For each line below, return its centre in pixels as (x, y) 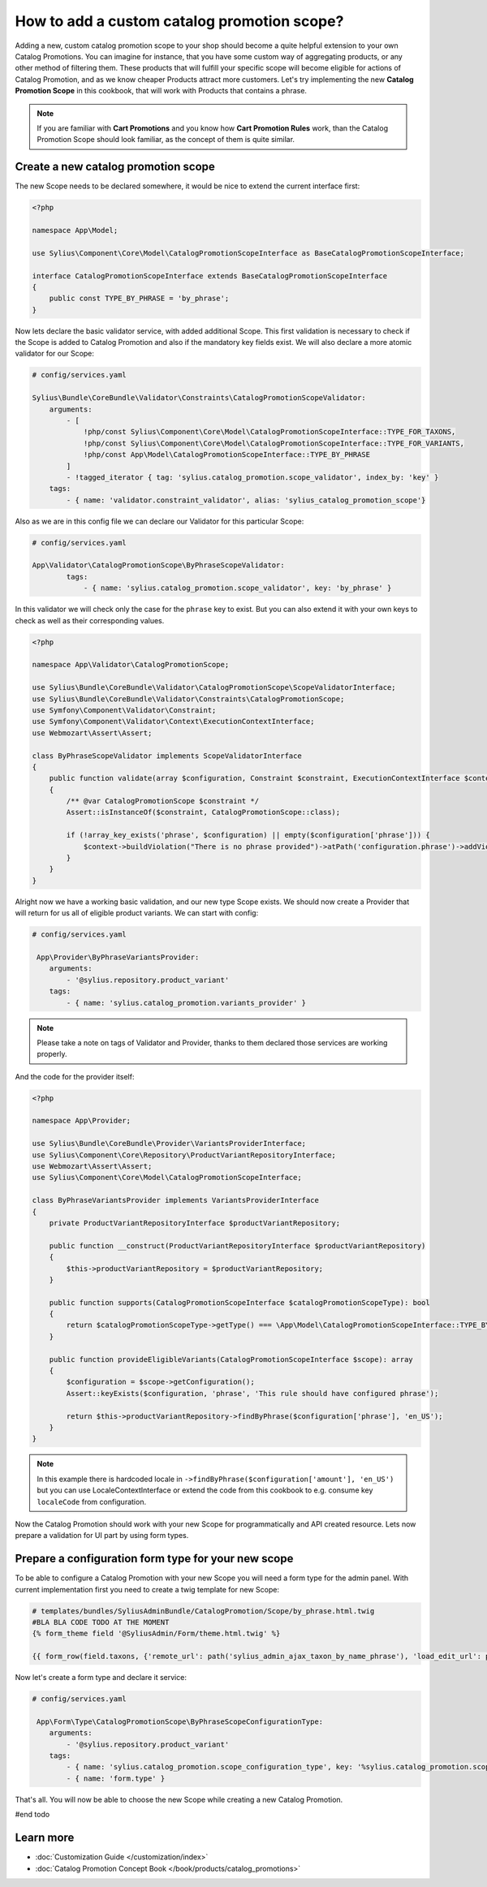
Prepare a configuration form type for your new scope (154, 1559)
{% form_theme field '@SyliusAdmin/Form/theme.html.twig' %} (156, 1634)
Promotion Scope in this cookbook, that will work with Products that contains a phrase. (161, 91)
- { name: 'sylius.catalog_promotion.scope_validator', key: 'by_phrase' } (237, 588)
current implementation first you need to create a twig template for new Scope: (147, 1589)
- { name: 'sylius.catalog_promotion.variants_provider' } (186, 1003)
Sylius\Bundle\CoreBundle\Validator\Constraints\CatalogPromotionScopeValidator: (199, 398)
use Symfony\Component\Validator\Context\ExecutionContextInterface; (173, 722)
